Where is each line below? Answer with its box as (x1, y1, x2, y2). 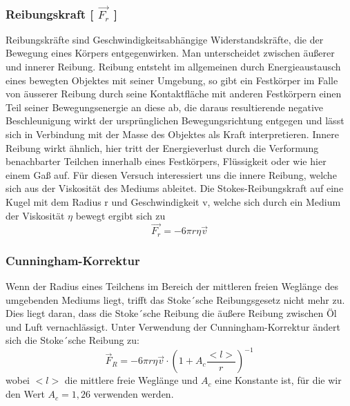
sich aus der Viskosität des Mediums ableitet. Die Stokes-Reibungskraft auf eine (6, 181, 344, 195)
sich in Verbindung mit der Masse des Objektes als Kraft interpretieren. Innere (6, 126, 339, 141)
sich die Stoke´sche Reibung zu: (6, 333, 139, 347)
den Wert (6, 387, 45, 401)
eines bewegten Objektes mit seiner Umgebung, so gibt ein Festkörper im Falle (6, 72, 338, 87)
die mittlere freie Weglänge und (64, 373, 198, 387)
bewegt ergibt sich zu (75, 208, 166, 222)
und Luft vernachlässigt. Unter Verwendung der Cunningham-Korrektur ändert (6, 319, 340, 333)
